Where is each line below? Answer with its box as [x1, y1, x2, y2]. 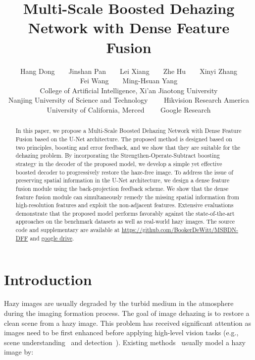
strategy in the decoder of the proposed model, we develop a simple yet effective [15, 159, 222, 168]
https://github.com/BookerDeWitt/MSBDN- [121, 226, 238, 234]
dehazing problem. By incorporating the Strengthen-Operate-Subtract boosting [15, 151, 220, 160]
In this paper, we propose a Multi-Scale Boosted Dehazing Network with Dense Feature [15, 126, 242, 135]
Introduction [4, 269, 92, 290]
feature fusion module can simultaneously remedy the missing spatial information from [15, 192, 239, 201]
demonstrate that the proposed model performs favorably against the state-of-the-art [15, 209, 235, 217]
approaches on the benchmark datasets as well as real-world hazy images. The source [15, 217, 235, 226]
